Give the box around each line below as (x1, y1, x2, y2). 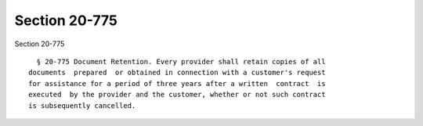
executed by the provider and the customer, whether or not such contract (28, 90, 326, 99)
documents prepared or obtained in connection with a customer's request (28, 68, 326, 77)
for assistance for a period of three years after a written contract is (28, 79, 326, 88)
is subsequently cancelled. (28, 101, 136, 110)
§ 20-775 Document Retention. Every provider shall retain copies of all (36, 57, 326, 66)
